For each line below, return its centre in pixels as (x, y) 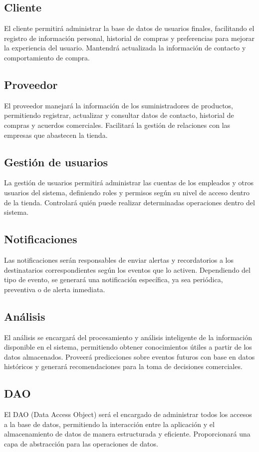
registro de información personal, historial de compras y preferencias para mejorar (129, 38)
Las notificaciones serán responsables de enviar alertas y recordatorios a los (119, 259)
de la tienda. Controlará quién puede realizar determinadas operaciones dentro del (129, 202)
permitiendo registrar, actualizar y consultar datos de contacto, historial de (119, 115)
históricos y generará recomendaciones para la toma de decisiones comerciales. (123, 366)
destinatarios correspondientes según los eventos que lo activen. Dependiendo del (127, 269)
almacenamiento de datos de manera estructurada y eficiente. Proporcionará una (127, 434)
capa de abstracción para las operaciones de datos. (81, 443)
